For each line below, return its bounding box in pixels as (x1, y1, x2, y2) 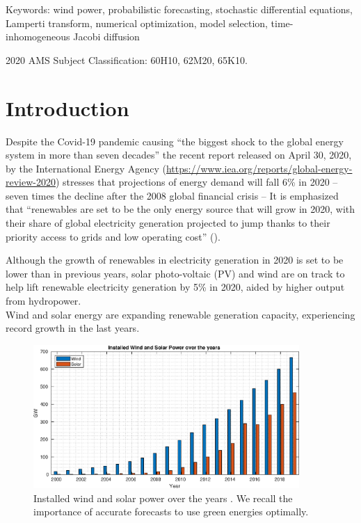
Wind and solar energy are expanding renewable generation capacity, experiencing (6, 307, 355, 321)
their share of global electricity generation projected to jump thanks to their (6, 216, 330, 230)
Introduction (6, 93, 129, 122)
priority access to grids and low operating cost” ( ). (6, 229, 220, 243)
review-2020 (6, 175, 56, 189)
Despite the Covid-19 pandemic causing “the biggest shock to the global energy (6, 134, 344, 148)
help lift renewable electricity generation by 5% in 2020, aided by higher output (6, 280, 345, 294)
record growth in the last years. (6, 321, 140, 335)
